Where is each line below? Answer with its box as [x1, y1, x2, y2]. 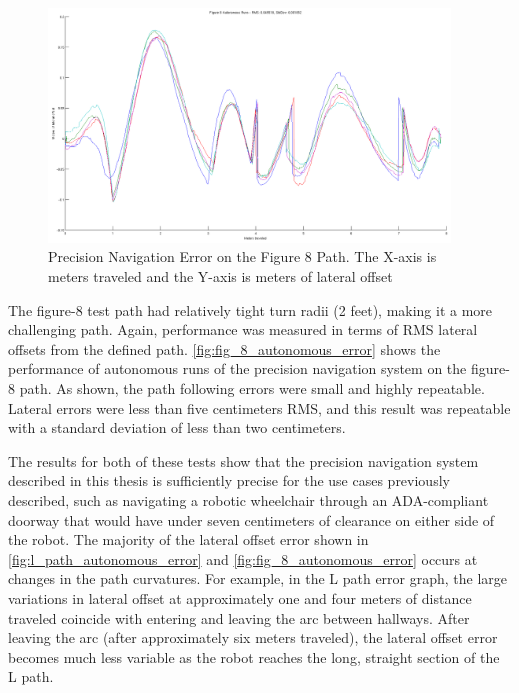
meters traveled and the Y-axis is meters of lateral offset [48, 266, 393, 287]
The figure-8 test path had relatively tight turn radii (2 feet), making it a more [8, 299, 493, 320]
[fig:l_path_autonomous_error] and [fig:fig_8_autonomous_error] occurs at [8, 548, 478, 569]
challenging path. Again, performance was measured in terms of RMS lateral [8, 319, 478, 340]
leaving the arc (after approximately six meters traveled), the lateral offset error [8, 627, 498, 648]
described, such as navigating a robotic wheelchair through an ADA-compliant [8, 489, 489, 510]
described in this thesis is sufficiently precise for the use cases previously [8, 470, 450, 491]
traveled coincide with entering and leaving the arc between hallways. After [8, 607, 470, 628]
